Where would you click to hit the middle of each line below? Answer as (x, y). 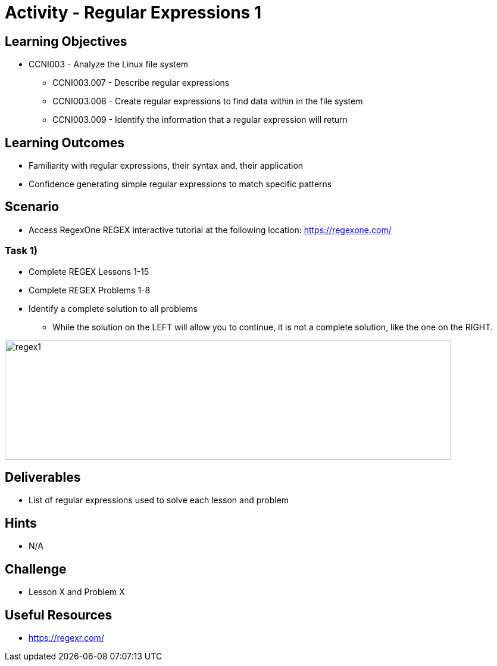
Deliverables (43, 478)
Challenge (36, 569)
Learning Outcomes (65, 143)
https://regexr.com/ (66, 637)
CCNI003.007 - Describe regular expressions (141, 83)
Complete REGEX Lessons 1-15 (89, 271)
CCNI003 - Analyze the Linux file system (109, 64)
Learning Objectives (66, 41)
